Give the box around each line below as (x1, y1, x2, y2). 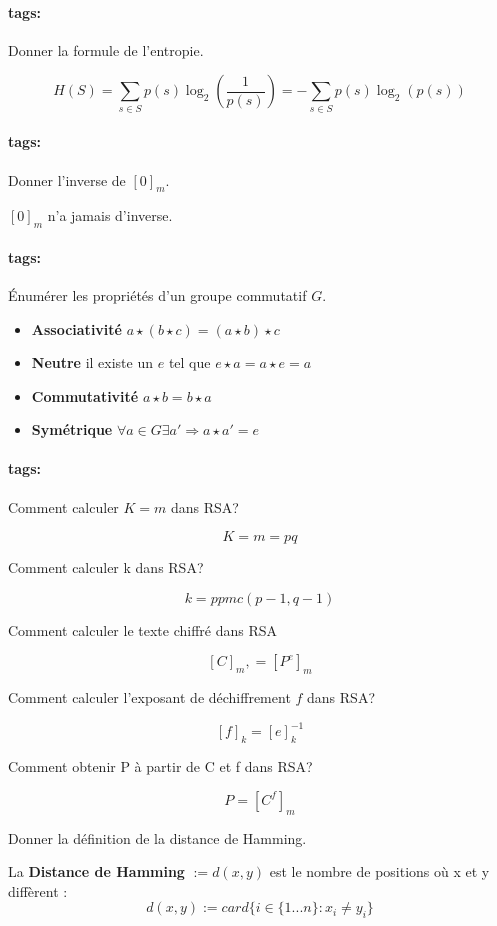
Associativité (31, 318, 122, 339)
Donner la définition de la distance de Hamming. (8, 827, 307, 848)
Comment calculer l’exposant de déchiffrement (8, 687, 291, 708)
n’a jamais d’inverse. (47, 205, 173, 226)
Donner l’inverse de (8, 169, 126, 190)
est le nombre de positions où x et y (269, 861, 490, 882)
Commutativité (31, 385, 139, 406)
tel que (168, 352, 211, 373)
